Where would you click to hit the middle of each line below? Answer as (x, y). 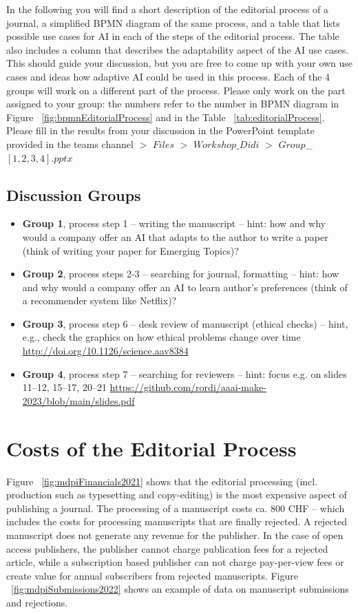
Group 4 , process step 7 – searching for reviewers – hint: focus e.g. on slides (185, 373)
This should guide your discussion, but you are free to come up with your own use (180, 63)
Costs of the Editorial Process (151, 448)
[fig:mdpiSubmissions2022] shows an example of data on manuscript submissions (180, 589)
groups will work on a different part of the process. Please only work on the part (176, 90)
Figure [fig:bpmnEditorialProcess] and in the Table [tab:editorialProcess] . (166, 117)
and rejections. (37, 602)
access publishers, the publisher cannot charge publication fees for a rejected (167, 548)
